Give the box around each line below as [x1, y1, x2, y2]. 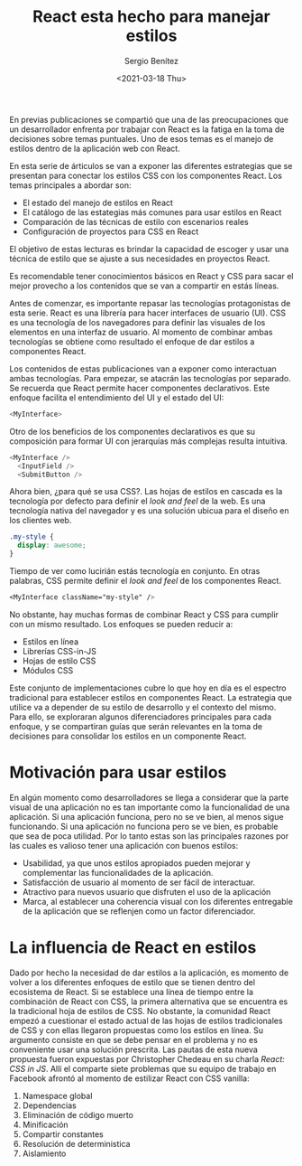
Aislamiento [22, 1148, 67, 1159]
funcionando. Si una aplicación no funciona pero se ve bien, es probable [9, 821, 279, 832]
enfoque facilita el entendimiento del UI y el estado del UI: [9, 391, 224, 403]
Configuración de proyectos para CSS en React [22, 226, 199, 237]
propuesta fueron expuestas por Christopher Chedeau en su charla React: [9, 1053, 286, 1064]
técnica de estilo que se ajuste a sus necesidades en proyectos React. [9, 253, 270, 264]
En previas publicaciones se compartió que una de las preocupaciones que [9, 114, 288, 125]
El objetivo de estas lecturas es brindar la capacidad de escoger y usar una [9, 243, 289, 254]
